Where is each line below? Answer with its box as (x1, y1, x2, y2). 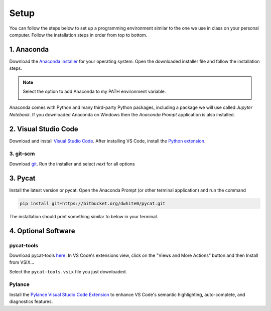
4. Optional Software (9, 226, 75, 235)
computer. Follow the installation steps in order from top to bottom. (9, 32, 148, 38)
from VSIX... (9, 259, 35, 265)
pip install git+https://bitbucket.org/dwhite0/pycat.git (20, 201, 166, 206)
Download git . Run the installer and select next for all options (9, 161, 135, 167)
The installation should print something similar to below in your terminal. (9, 213, 158, 219)
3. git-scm (9, 150, 35, 158)
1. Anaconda (9, 45, 49, 54)
